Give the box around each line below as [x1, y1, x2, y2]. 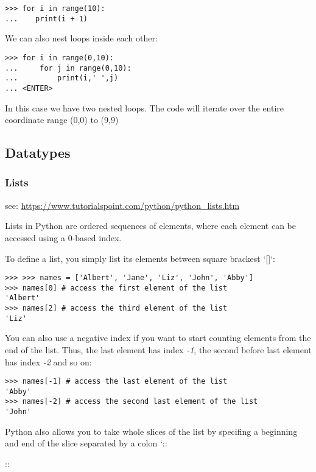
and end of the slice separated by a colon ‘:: [5, 437, 167, 449]
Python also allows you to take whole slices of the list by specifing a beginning [5, 424, 298, 437]
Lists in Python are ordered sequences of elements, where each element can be [5, 219, 297, 232]
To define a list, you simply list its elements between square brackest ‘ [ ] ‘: [5, 252, 275, 264]
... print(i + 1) [5, 14, 88, 23]
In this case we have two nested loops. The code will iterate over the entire [5, 101, 284, 114]
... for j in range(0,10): [5, 63, 132, 72]
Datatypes [5, 143, 71, 162]
